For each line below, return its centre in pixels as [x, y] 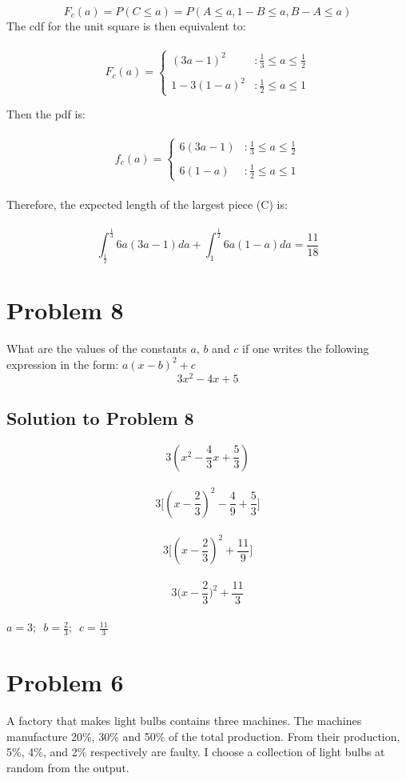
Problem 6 [65, 682]
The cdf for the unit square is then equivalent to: [126, 26]
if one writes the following [306, 348]
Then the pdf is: [46, 114]
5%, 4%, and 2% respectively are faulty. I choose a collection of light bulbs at [196, 752]
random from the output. [68, 767]
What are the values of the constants [97, 348]
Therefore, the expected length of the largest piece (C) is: [147, 204]
